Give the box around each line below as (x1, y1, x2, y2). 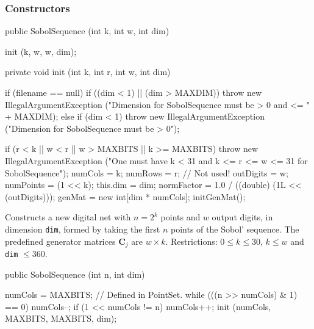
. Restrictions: (165, 234, 218, 247)
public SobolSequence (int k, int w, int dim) (5, 24, 169, 37)
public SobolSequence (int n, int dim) (5, 267, 145, 280)
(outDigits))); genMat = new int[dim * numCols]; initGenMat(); (5, 190, 246, 203)
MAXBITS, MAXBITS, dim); (5, 312, 117, 325)
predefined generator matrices (5, 234, 116, 247)
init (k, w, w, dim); (5, 45, 77, 57)
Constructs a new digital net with (5, 211, 131, 223)
